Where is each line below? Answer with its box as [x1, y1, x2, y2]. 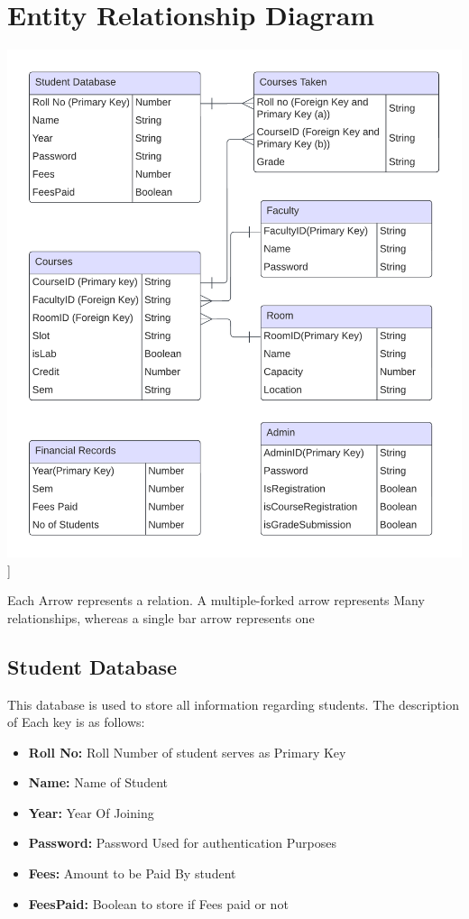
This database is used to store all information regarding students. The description [7, 694, 459, 713]
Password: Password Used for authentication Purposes [28, 833, 336, 852]
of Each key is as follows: [7, 712, 145, 731]
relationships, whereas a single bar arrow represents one [7, 608, 315, 627]
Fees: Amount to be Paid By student [28, 864, 236, 883]
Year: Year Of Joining [28, 803, 154, 822]
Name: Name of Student [28, 773, 168, 792]
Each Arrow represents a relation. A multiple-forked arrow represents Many [7, 591, 425, 610]
